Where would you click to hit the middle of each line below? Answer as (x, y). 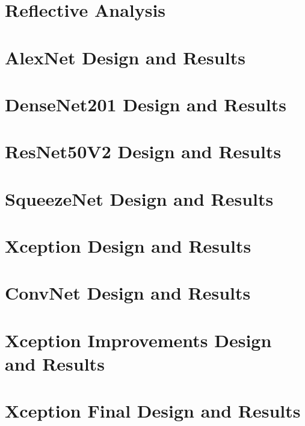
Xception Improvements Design (138, 340)
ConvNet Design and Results (128, 293)
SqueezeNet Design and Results (139, 198)
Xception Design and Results (128, 246)
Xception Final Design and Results (153, 411)
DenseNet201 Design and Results (146, 104)
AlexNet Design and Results (125, 57)
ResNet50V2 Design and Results (143, 151)
